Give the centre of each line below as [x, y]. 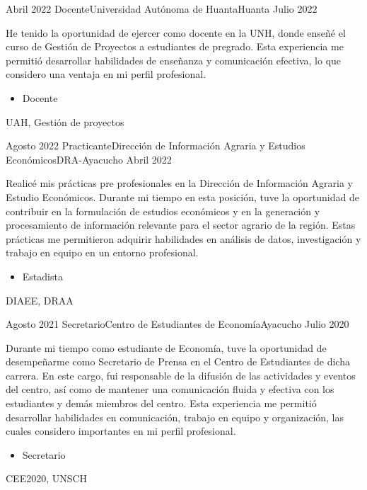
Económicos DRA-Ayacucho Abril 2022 [89, 159]
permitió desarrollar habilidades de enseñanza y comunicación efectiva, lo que [174, 60]
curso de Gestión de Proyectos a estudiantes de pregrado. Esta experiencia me [175, 46]
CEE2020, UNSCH [47, 478]
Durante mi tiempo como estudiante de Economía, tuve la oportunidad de [166, 347]
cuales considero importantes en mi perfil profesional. [121, 431]
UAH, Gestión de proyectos [65, 121]
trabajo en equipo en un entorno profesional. [102, 252]
